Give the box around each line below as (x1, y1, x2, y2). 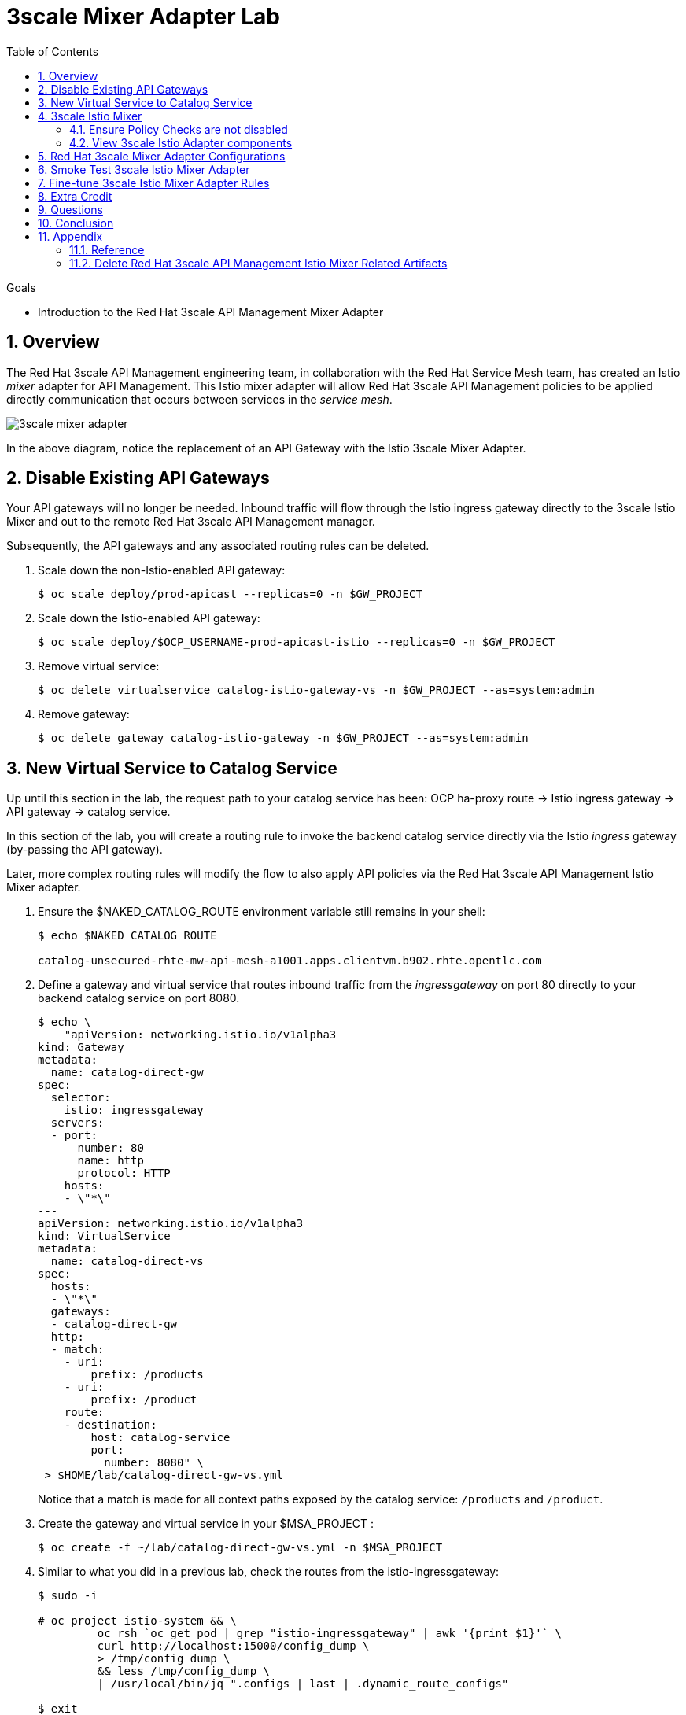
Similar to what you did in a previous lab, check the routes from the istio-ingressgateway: (38, 1565, 500, 1579)
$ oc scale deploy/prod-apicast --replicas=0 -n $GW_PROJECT (38, 588, 422, 601)
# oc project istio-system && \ (38, 1614, 237, 1628)
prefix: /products (90, 1368, 204, 1381)
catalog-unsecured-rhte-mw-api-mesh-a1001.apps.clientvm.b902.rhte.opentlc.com (38, 954, 542, 968)
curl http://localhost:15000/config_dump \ (97, 1639, 370, 1653)
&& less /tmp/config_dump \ (97, 1665, 271, 1678)
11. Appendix (38, 229, 103, 243)
